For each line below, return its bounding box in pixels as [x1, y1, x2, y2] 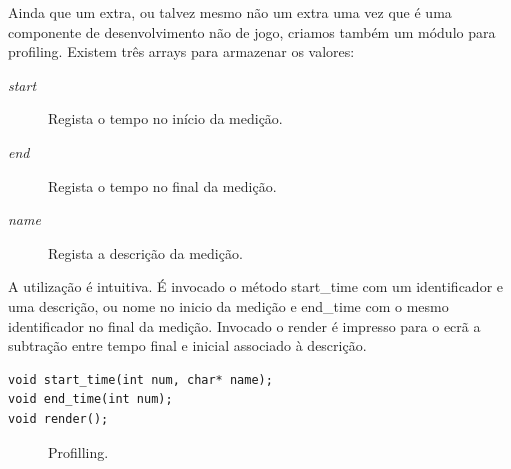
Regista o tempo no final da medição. [48, 175, 277, 196]
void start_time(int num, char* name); [8, 372, 273, 387]
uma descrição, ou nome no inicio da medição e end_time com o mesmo [8, 295, 449, 316]
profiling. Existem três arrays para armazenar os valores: [8, 41, 355, 62]
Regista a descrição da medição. [48, 242, 243, 263]
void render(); [8, 411, 109, 426]
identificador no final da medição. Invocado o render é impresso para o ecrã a [8, 315, 481, 336]
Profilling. [48, 441, 109, 462]
